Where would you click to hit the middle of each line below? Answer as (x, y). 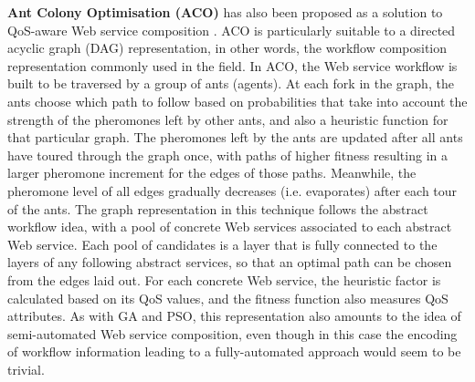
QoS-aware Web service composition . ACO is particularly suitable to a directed (232, 30)
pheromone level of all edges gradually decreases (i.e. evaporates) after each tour (232, 190)
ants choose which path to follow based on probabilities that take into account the (237, 101)
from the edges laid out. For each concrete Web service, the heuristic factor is (224, 279)
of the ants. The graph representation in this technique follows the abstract (218, 208)
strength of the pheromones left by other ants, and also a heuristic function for (228, 119)
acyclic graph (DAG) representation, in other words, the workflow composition (227, 48)
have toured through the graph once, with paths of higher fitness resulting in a (227, 155)
